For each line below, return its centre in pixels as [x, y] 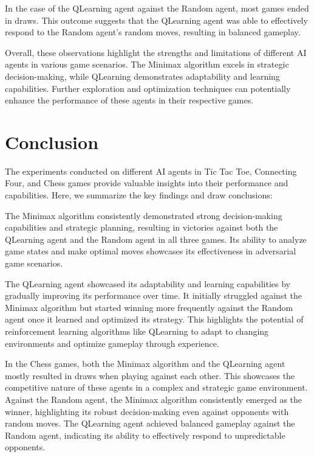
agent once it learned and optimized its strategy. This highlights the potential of [154, 319]
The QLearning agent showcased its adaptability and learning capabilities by [148, 283]
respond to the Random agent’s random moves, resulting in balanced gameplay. [153, 32]
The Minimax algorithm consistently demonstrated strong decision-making [144, 215]
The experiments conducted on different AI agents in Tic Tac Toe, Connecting [151, 171]
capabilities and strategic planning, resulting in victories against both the [142, 227]
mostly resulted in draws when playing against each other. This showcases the [150, 375]
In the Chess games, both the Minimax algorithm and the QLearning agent [145, 364]
